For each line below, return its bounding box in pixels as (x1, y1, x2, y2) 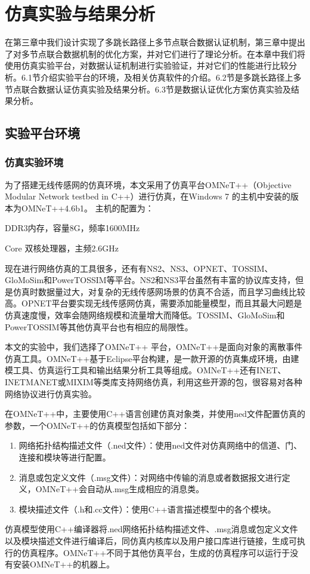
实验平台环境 (5, 124, 80, 142)
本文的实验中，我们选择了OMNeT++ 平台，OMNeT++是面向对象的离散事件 (5, 340, 303, 353)
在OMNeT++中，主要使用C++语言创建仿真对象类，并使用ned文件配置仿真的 (5, 407, 306, 420)
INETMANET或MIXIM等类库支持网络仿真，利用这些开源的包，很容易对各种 (5, 376, 302, 388)
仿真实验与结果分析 (5, 1, 156, 26)
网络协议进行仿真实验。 (5, 387, 97, 400)
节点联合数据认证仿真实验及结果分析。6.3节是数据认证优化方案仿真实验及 (5, 82, 291, 95)
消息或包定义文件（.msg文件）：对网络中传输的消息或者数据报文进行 (18, 471, 282, 483)
